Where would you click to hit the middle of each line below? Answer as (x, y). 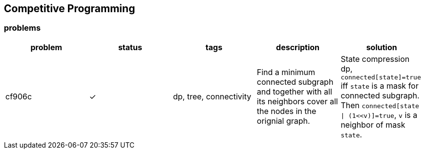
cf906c (19, 97)
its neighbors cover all (297, 102)
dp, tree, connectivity (212, 97)
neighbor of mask (373, 124)
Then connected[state (380, 105)
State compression (375, 59)
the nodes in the (287, 111)
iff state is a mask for (380, 86)
